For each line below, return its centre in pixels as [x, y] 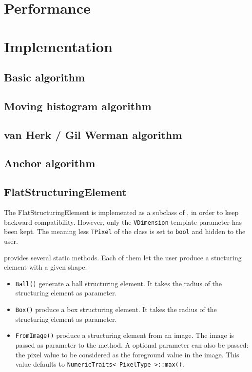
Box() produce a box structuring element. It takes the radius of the [116, 309]
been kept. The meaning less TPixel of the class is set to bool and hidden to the [125, 231]
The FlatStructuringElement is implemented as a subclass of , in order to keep [121, 212]
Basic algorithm [45, 77]
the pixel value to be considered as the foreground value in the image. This [127, 354]
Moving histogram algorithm [78, 106]
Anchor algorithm [50, 163]
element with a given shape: [46, 267]
